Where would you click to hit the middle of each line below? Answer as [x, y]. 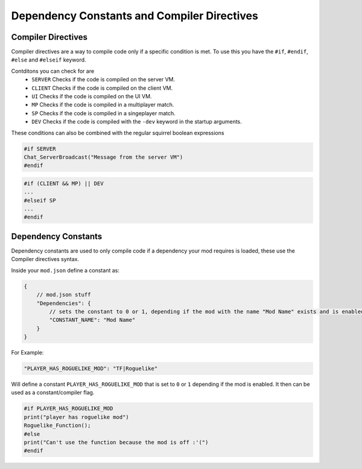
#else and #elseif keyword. [49, 60]
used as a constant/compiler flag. [53, 392]
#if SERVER [40, 149]
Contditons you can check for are [53, 71]
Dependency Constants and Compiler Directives [135, 16]
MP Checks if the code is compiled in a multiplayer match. [103, 105]
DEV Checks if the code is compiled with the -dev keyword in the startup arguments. [137, 122]
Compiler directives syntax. [45, 259]
